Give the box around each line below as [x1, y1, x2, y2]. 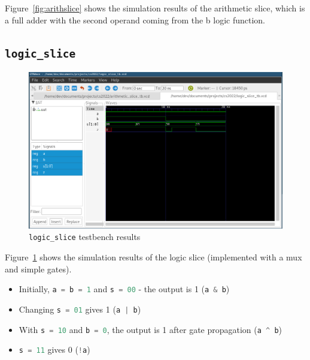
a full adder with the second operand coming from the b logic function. [5, 13, 266, 26]
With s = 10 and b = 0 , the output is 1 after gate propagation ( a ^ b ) [19, 323, 282, 335]
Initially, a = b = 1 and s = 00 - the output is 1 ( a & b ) [19, 283, 230, 295]
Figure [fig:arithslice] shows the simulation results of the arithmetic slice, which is [5, 2, 305, 14]
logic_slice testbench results [29, 230, 141, 243]
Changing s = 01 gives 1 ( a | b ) [19, 302, 141, 315]
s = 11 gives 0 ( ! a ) [19, 343, 90, 356]
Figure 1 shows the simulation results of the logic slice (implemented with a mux [5, 251, 302, 263]
